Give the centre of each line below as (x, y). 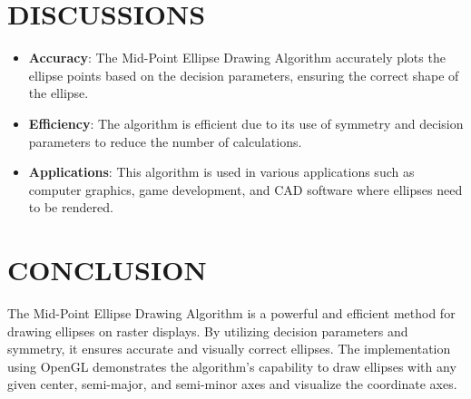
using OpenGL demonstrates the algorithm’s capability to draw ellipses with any (232, 366)
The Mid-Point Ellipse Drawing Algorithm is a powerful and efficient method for (231, 313)
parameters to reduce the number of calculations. (165, 141)
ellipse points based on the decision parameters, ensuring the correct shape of (244, 75)
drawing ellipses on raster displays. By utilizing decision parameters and (208, 331)
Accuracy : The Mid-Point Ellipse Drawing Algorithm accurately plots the (237, 58)
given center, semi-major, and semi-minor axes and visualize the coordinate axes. (232, 384)
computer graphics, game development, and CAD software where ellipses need (245, 189)
